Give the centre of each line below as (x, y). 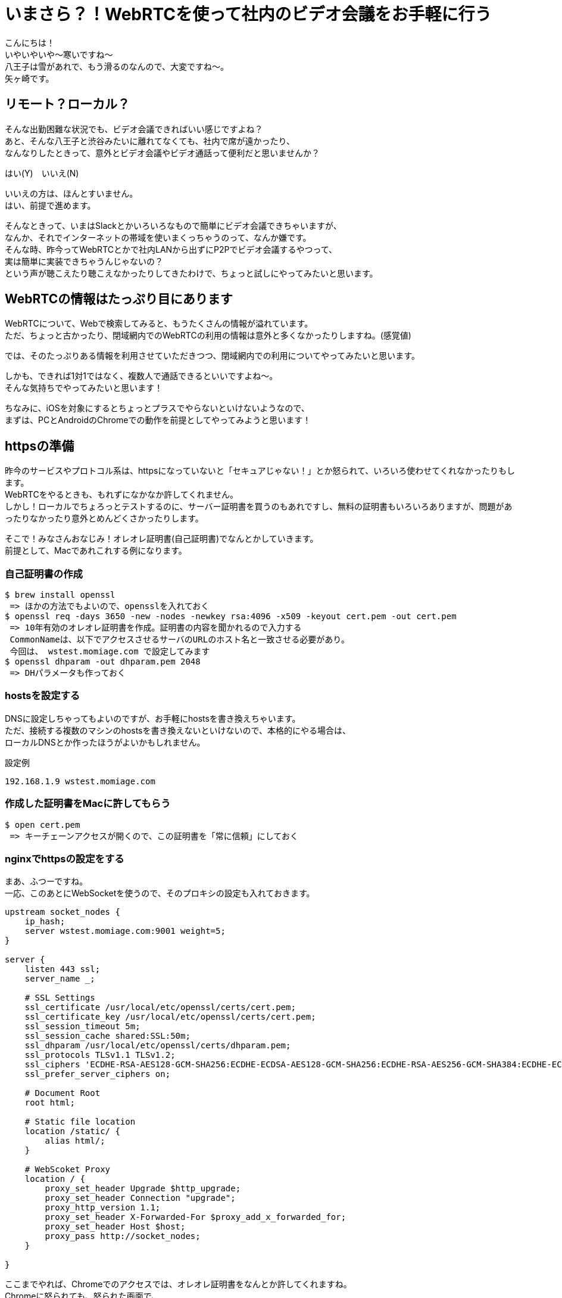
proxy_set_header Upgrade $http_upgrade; (143, 1189)
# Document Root (63, 1093)
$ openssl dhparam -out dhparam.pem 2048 (103, 662)
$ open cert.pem (43, 825)
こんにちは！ (30, 42)
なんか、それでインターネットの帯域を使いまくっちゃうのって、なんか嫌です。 (158, 237)
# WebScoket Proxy (68, 1170)
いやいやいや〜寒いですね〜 (59, 54)
